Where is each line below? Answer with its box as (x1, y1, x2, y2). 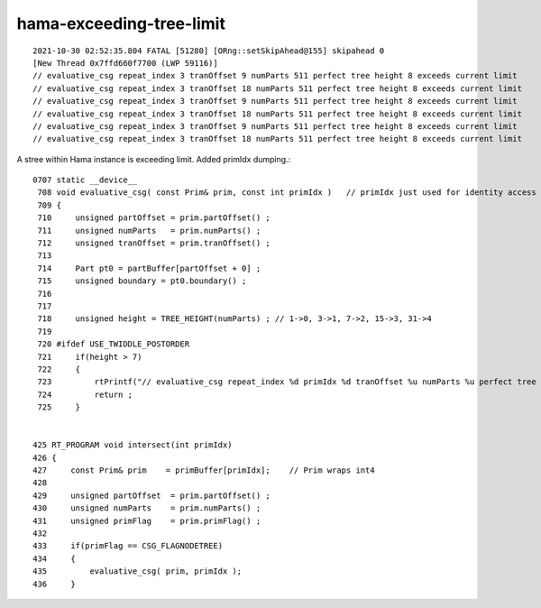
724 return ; (37, 389, 133, 400)
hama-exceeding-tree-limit (16, 14, 225, 33)
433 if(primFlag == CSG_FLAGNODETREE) (32, 541, 224, 551)
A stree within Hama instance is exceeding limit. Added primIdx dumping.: (16, 153, 291, 164)
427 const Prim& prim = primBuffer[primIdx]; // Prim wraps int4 (32, 465, 375, 475)
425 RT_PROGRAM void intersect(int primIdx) (32, 440, 234, 450)
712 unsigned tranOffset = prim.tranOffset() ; (37, 238, 270, 248)
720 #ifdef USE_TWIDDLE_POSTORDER (37, 339, 190, 349)
